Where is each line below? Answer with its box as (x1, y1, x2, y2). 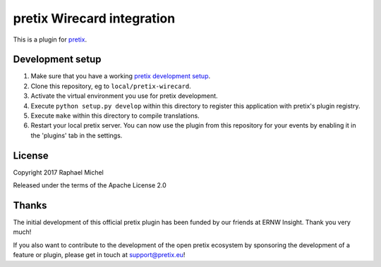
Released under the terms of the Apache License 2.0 (13, 181, 167, 190)
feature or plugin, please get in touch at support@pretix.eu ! (13, 251, 186, 259)
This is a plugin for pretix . (13, 35, 87, 44)
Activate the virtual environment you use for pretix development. (30, 92, 218, 100)
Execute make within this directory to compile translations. (30, 111, 200, 120)
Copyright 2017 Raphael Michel (13, 168, 104, 176)
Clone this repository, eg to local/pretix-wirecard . (30, 82, 191, 90)
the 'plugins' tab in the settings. (30, 131, 123, 139)
